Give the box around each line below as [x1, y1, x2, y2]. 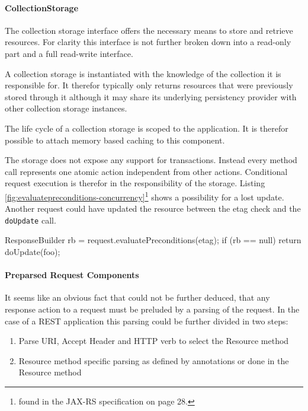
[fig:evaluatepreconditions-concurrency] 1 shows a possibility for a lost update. [5, 189, 284, 203]
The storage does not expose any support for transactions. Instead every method [5, 154, 297, 166]
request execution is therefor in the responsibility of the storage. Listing [5, 177, 265, 189]
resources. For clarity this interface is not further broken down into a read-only [5, 36, 291, 48]
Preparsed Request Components [5, 269, 139, 281]
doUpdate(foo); [5, 246, 60, 258]
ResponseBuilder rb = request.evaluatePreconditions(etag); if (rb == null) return [5, 234, 301, 246]
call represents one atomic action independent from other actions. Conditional [5, 165, 288, 177]
